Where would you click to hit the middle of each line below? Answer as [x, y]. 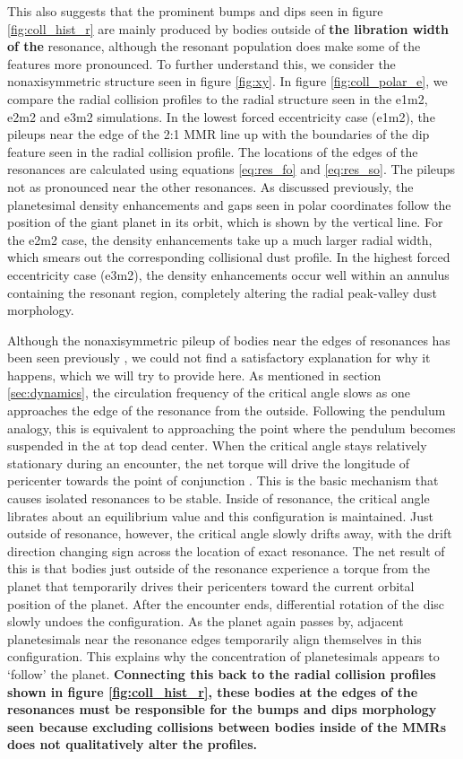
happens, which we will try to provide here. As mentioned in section [194, 375]
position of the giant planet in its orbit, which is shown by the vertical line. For [225, 222]
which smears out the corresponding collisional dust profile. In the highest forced [229, 257]
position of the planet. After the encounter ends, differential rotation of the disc [226, 603]
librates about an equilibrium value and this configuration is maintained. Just [220, 515]
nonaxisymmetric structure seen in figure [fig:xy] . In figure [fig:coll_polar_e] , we [227, 81]
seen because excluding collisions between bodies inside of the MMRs [227, 726]
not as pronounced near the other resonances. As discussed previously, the [210, 186]
